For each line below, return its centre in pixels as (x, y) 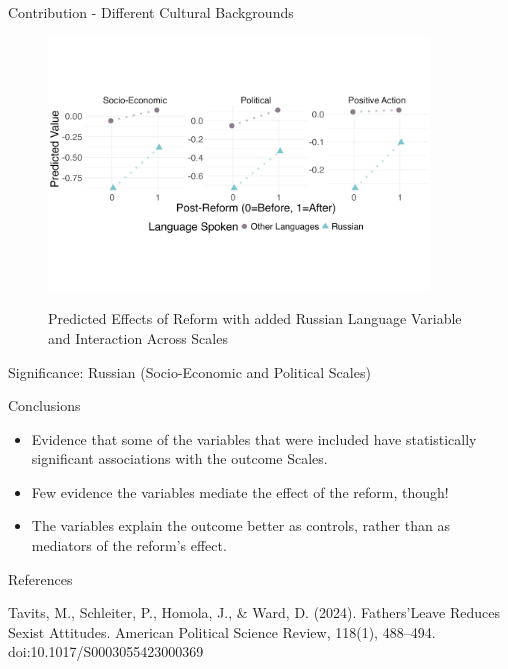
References (40, 578)
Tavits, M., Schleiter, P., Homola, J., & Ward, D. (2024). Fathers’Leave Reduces (254, 612)
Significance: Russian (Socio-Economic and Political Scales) (189, 371)
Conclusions (44, 405)
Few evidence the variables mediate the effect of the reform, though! (240, 491)
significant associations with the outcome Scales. (179, 458)
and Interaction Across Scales (138, 337)
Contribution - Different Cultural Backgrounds (151, 12)
